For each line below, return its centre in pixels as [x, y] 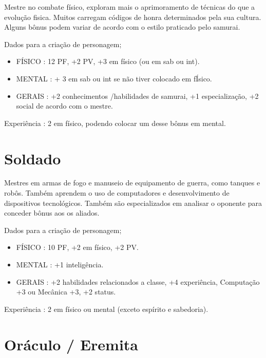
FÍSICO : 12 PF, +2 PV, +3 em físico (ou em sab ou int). [108, 61]
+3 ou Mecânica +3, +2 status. [66, 292]
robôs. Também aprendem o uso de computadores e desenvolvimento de [117, 193]
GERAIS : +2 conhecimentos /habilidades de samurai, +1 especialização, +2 [137, 96]
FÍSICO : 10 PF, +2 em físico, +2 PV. [77, 247]
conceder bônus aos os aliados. [52, 213]
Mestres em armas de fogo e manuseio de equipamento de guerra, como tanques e [132, 183]
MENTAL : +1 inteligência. [60, 265]
